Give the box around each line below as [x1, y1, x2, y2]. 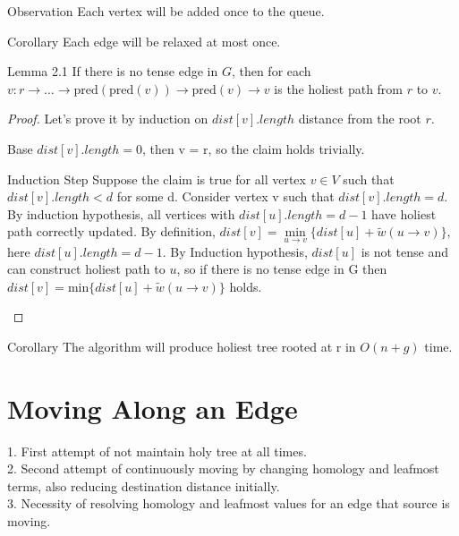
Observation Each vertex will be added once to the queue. [7, 2, 325, 20]
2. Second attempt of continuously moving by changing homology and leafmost [7, 459, 439, 478]
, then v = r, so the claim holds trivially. [142, 139, 365, 157]
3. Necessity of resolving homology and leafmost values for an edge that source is [7, 494, 450, 513]
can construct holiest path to [7, 259, 166, 278]
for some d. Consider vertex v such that [116, 187, 335, 206]
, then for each [231, 62, 311, 81]
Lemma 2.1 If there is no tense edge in [7, 62, 218, 81]
